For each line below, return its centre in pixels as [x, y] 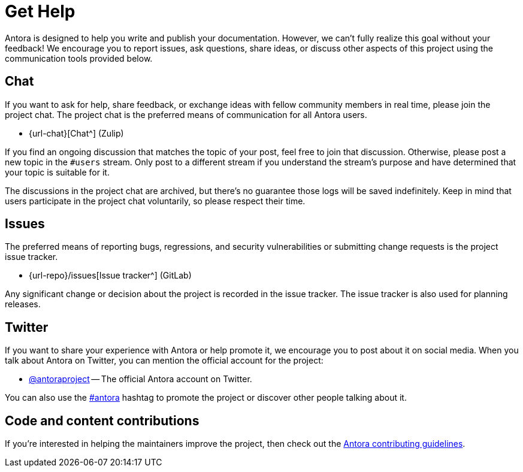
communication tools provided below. [79, 58]
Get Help [40, 11]
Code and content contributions [102, 420]
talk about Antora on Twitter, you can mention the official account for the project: [164, 361]
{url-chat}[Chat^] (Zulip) [76, 133]
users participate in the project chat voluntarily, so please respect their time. [155, 201]
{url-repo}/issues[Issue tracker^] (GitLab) [110, 276]
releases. [23, 304]
